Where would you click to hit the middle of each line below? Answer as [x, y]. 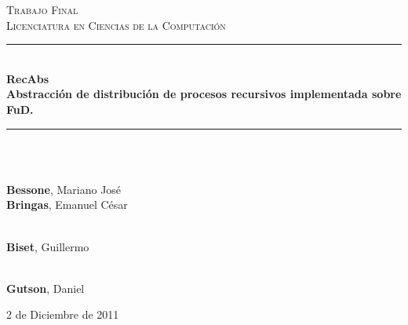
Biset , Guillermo [48, 246]
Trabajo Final [42, 9]
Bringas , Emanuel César [67, 204]
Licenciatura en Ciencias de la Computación [116, 25]
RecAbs [28, 78]
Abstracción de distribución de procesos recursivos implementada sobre [204, 94]
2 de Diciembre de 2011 [63, 314]
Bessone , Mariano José [64, 189]
